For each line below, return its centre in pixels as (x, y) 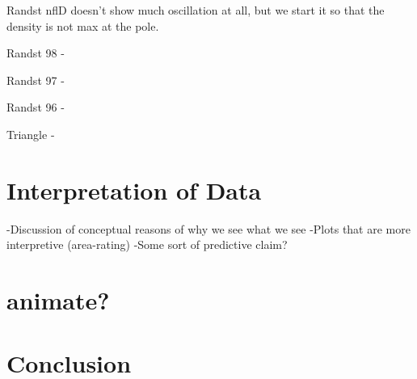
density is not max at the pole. (83, 25)
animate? (58, 300)
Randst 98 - (36, 53)
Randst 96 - (36, 107)
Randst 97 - (36, 80)
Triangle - (31, 134)
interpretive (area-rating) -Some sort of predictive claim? (147, 244)
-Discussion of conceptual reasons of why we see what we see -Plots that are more (208, 228)
